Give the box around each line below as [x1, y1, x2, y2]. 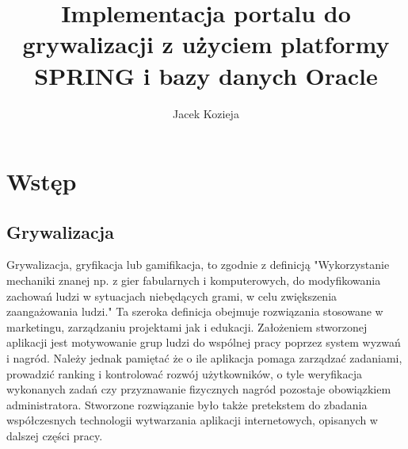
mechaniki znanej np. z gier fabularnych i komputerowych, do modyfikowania [6, 272, 381, 289]
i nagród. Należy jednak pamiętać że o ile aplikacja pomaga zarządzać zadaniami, [6, 350, 402, 366]
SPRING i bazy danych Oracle [34, 59, 378, 91]
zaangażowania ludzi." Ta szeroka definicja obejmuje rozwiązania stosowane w [6, 303, 383, 320]
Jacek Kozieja [173, 105, 239, 121]
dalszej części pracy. [6, 428, 103, 444]
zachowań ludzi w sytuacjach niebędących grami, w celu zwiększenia [6, 287, 337, 304]
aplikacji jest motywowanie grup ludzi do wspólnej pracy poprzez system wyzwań [6, 334, 401, 351]
